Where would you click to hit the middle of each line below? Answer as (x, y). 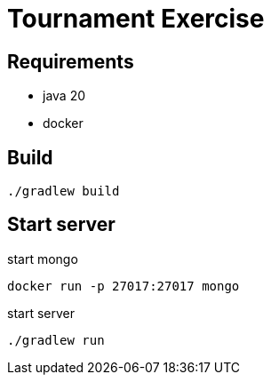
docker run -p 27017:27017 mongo (124, 286)
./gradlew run (56, 340)
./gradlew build (64, 191)
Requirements (71, 61)
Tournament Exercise (136, 19)
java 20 (64, 96)
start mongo (43, 259)
